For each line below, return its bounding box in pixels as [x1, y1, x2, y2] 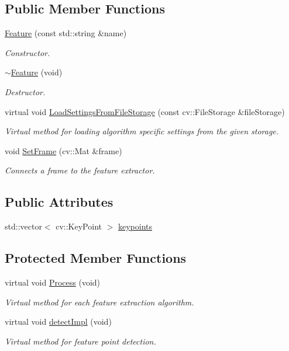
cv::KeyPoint [56, 220, 102, 232]
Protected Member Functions [5, 249, 187, 267]
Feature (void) [11, 66, 63, 78]
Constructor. [5, 46, 50, 58]
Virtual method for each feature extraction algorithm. [5, 296, 194, 308]
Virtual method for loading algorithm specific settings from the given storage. [5, 125, 279, 137]
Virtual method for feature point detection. [5, 335, 156, 347]
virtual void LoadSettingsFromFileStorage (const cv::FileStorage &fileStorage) [5, 105, 285, 117]
